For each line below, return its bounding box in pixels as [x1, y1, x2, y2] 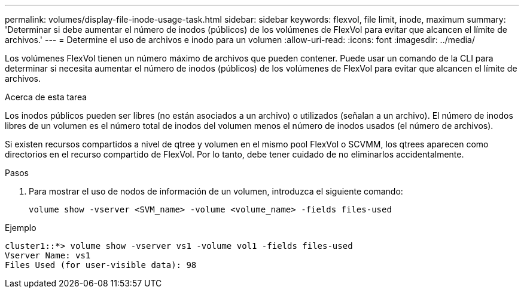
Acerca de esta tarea [5, 92, 87, 102]
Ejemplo [5, 223, 36, 233]
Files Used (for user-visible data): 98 [5, 260, 197, 270]
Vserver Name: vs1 [5, 251, 91, 260]
